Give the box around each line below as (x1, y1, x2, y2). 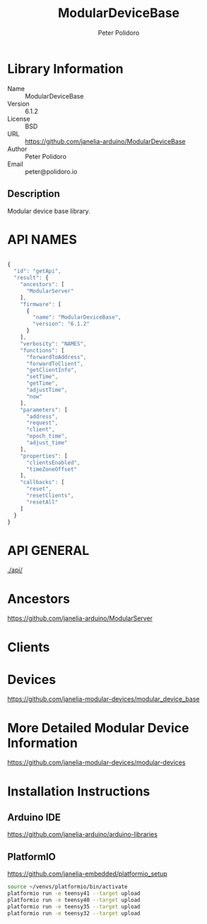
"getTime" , (25, 380, 59, 387)
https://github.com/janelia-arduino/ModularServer (7, 614, 153, 622)
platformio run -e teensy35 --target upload (7, 903, 141, 910)
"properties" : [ (20, 452, 69, 459)
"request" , (25, 419, 59, 427)
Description (7, 188, 60, 200)
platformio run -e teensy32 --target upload (7, 910, 141, 917)
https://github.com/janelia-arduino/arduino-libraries (7, 830, 158, 839)
